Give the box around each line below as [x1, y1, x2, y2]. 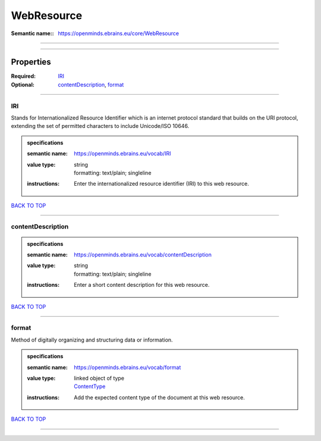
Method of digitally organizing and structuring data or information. [11, 336, 173, 343]
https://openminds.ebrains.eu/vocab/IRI [74, 150, 171, 157]
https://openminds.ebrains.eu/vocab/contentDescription [74, 251, 212, 258]
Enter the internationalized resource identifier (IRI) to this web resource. [74, 180, 249, 187]
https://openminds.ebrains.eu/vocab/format [74, 364, 181, 371]
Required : [11, 73, 36, 80]
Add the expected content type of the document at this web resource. [74, 393, 245, 401]
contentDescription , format [58, 81, 124, 88]
